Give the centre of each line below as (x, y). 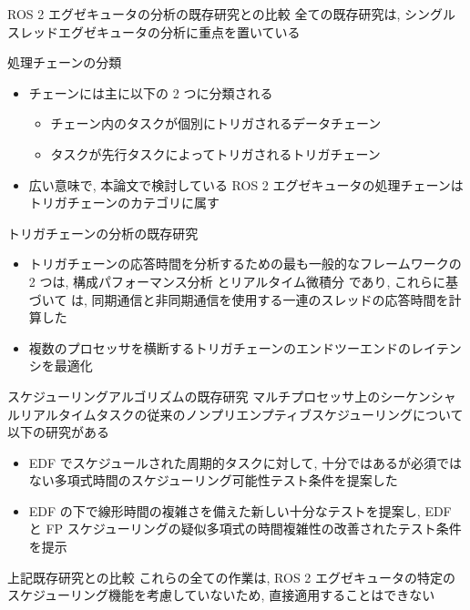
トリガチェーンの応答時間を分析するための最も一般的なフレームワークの (245, 264)
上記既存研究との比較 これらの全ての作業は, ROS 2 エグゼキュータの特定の (232, 577)
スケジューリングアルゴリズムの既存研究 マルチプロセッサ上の (194, 396)
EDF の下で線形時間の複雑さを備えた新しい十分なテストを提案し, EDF (240, 510)
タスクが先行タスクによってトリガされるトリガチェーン (215, 153)
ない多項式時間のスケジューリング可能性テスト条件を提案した (213, 480)
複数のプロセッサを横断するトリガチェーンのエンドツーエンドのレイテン (245, 347)
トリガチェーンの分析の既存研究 (103, 233)
